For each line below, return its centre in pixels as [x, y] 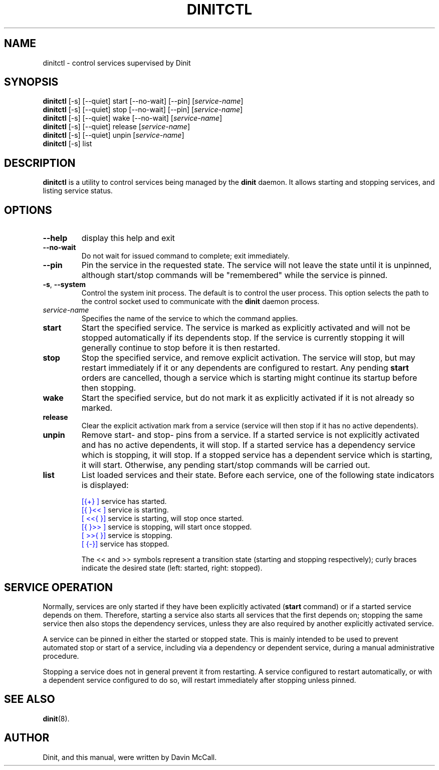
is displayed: [105, 485]
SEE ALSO [30, 699]
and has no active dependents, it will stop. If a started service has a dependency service [248, 445]
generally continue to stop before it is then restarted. [181, 348]
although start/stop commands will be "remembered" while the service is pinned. [235, 275]
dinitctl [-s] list [67, 144]
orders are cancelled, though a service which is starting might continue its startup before [249, 378]
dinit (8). [56, 718]
